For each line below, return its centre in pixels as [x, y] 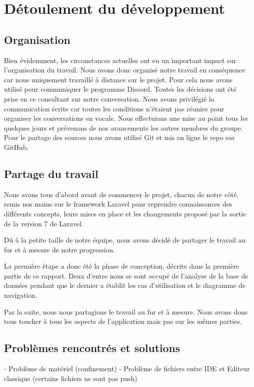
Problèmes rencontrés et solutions [92, 348]
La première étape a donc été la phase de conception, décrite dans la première [122, 266]
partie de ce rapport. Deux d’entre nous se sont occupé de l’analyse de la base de [126, 275]
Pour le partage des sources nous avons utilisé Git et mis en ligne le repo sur [119, 137]
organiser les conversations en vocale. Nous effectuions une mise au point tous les [126, 118]
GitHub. [16, 147]
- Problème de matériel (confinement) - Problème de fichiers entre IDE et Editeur [127, 369]
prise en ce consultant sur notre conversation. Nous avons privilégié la [109, 98]
